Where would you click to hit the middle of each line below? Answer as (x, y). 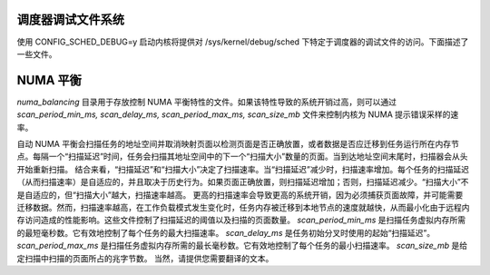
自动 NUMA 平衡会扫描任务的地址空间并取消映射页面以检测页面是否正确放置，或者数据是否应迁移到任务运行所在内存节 (238, 143)
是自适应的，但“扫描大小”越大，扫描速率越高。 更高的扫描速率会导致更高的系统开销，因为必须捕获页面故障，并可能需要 (240, 194)
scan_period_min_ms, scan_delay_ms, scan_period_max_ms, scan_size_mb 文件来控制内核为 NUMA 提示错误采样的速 (238, 114)
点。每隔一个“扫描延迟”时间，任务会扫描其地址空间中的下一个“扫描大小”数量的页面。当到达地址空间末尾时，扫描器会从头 (242, 157)
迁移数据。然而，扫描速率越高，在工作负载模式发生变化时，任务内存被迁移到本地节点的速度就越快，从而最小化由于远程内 (243, 207)
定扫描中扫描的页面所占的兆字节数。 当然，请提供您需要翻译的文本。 (145, 258)
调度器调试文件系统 (70, 20)
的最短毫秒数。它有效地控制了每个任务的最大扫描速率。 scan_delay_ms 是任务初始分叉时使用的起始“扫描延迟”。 (226, 232)
